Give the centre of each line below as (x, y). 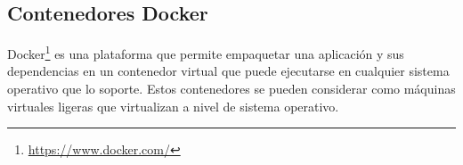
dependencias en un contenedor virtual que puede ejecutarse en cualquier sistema (228, 71)
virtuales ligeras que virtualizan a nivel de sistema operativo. (173, 106)
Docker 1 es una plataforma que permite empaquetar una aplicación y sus (206, 52)
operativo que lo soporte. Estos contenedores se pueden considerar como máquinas (231, 89)
